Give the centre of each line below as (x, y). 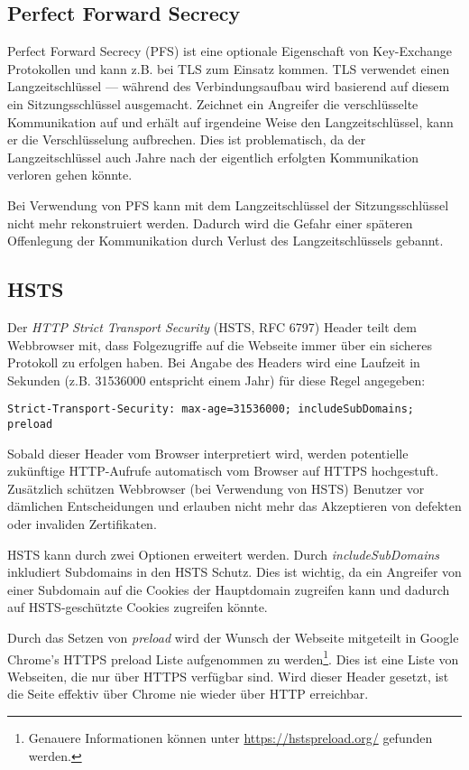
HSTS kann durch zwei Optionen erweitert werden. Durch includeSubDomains (224, 554)
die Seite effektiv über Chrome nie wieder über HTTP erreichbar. (188, 694)
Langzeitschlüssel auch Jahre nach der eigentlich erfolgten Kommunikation (213, 157)
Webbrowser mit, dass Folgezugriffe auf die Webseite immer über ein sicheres (220, 344)
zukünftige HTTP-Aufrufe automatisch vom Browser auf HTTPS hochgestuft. (223, 471)
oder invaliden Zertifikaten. (82, 524)
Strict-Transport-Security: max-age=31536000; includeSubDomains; (211, 409)
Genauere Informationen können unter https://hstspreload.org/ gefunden (230, 738)
